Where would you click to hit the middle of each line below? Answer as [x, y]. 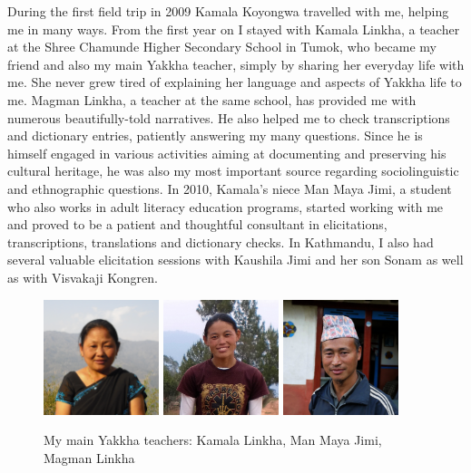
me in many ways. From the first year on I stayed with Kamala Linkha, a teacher [234, 29]
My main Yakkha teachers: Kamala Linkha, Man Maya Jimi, [213, 440]
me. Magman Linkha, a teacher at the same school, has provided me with [212, 99]
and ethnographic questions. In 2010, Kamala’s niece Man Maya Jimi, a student [230, 188]
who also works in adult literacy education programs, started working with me [226, 206]
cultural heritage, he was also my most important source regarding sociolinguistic [233, 171]
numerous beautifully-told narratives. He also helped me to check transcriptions [229, 117]
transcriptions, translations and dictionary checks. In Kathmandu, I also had [221, 241]
